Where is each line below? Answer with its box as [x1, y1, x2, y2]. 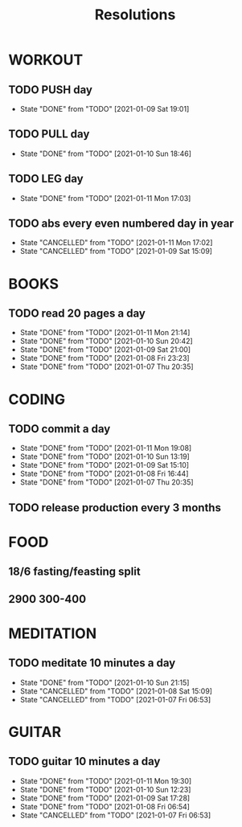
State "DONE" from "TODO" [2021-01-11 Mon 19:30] [19, 776, 192, 785]
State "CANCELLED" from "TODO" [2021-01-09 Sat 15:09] [19, 247, 213, 256]
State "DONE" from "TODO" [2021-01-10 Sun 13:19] [19, 452, 191, 461]
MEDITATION [8, 624, 97, 642]
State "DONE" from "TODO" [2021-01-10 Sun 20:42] [19, 336, 193, 346]
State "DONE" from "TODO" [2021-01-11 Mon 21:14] [19, 328, 191, 338]
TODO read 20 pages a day [8, 307, 146, 321]
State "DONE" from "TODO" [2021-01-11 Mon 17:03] [19, 193, 191, 203]
